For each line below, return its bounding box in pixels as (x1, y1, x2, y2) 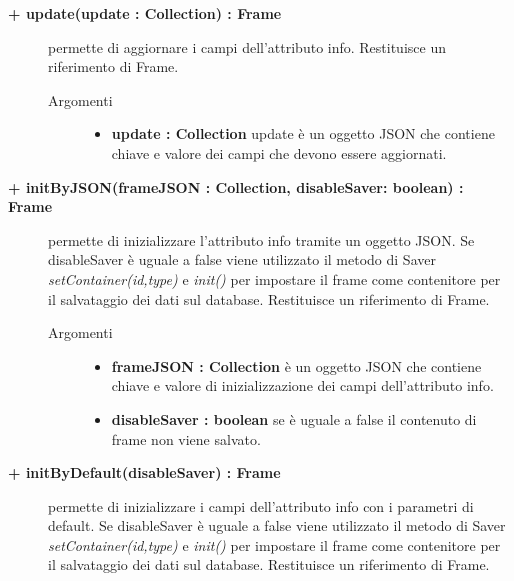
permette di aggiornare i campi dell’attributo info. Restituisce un (48, 36, 446, 57)
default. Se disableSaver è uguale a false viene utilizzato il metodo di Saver (48, 515, 506, 536)
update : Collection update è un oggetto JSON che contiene (111, 123, 495, 144)
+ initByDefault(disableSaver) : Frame (8, 462, 281, 483)
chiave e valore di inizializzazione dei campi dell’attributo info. (111, 375, 494, 396)
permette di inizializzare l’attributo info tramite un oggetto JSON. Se (48, 229, 475, 250)
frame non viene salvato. (111, 428, 261, 449)
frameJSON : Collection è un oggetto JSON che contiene (111, 355, 482, 376)
